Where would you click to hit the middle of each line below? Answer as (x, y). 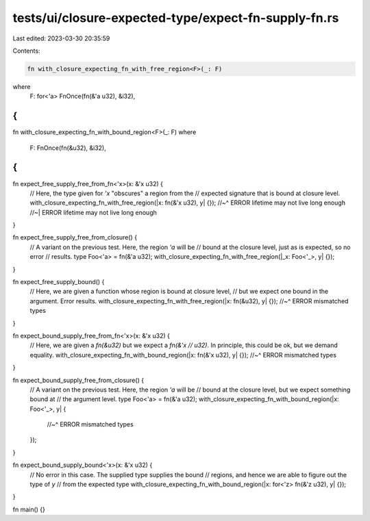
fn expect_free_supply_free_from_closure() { (75, 238)
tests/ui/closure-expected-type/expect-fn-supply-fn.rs (176, 18)
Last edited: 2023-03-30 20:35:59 (61, 38)
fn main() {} (29, 509)
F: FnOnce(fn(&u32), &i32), (68, 148)
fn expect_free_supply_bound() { (59, 282)
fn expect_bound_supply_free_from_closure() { (78, 380)
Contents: (26, 51)
